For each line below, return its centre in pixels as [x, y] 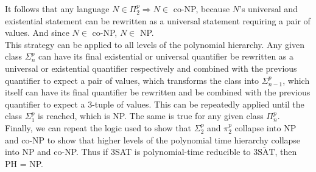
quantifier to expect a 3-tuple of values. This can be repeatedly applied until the [155, 104]
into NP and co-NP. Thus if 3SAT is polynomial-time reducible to [128, 152]
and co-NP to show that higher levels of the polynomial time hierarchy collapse [153, 139]
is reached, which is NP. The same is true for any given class [151, 116]
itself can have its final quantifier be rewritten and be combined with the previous [158, 92]
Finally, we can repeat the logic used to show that [98, 127]
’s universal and [269, 9]
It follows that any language [57, 9]
